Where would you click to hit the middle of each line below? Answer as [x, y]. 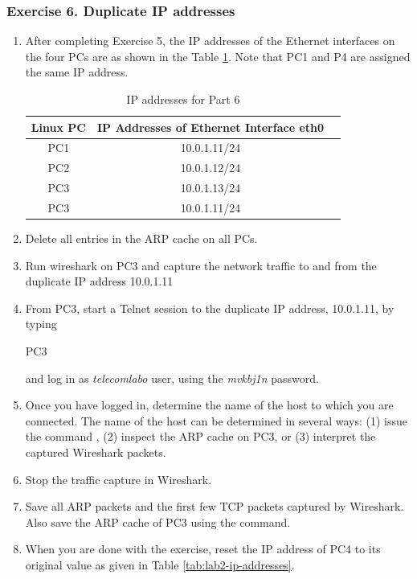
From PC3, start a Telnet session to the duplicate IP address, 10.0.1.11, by [210, 308]
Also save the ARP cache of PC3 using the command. [158, 522]
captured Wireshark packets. [96, 452]
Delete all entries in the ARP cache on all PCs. [141, 238]
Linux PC [58, 127]
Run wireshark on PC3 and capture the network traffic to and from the [201, 265]
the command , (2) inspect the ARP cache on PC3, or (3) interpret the [200, 436]
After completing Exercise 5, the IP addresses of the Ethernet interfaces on [210, 41]
